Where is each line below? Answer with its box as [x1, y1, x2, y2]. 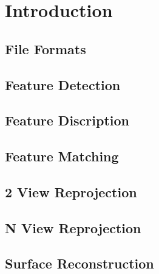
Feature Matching [5, 147, 119, 166]
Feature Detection [5, 75, 121, 94]
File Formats [5, 39, 86, 58]
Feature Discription [5, 111, 130, 130]
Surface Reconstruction [5, 254, 154, 273]
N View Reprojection [5, 218, 141, 237]
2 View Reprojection [5, 182, 137, 201]
